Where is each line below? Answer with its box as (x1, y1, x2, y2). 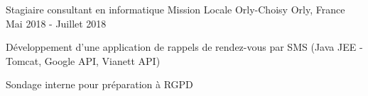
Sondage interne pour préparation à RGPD (6, 77, 193, 92)
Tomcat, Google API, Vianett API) (6, 53, 161, 68)
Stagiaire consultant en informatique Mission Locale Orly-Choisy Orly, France (6, 2, 345, 16)
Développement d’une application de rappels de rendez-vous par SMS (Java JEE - (6, 40, 363, 54)
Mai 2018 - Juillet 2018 (6, 16, 107, 30)
